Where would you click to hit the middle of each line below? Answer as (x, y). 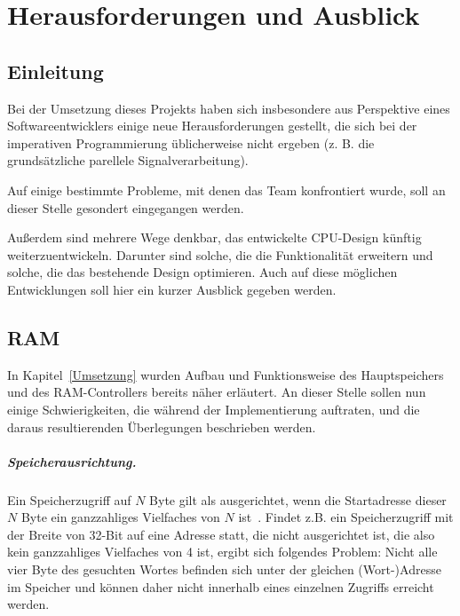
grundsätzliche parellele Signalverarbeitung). (128, 160)
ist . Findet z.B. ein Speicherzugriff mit (346, 517)
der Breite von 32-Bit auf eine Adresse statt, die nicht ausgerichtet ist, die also (221, 534)
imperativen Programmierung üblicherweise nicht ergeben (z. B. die (191, 142)
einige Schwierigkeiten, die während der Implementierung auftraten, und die (214, 409)
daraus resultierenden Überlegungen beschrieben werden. (162, 426)
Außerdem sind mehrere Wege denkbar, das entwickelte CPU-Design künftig (214, 237)
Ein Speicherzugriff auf (69, 499)
